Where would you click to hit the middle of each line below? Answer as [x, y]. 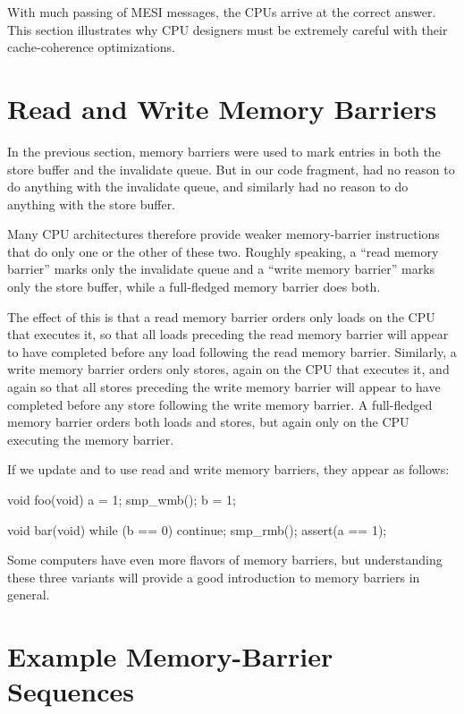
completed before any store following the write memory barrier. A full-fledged [220, 404]
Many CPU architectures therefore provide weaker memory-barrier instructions [224, 234]
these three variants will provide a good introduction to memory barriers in [214, 577]
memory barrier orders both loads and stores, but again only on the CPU [208, 422]
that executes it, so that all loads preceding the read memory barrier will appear [228, 334]
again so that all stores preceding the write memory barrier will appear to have [224, 387]
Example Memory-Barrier [170, 656]
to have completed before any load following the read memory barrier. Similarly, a [232, 351]
